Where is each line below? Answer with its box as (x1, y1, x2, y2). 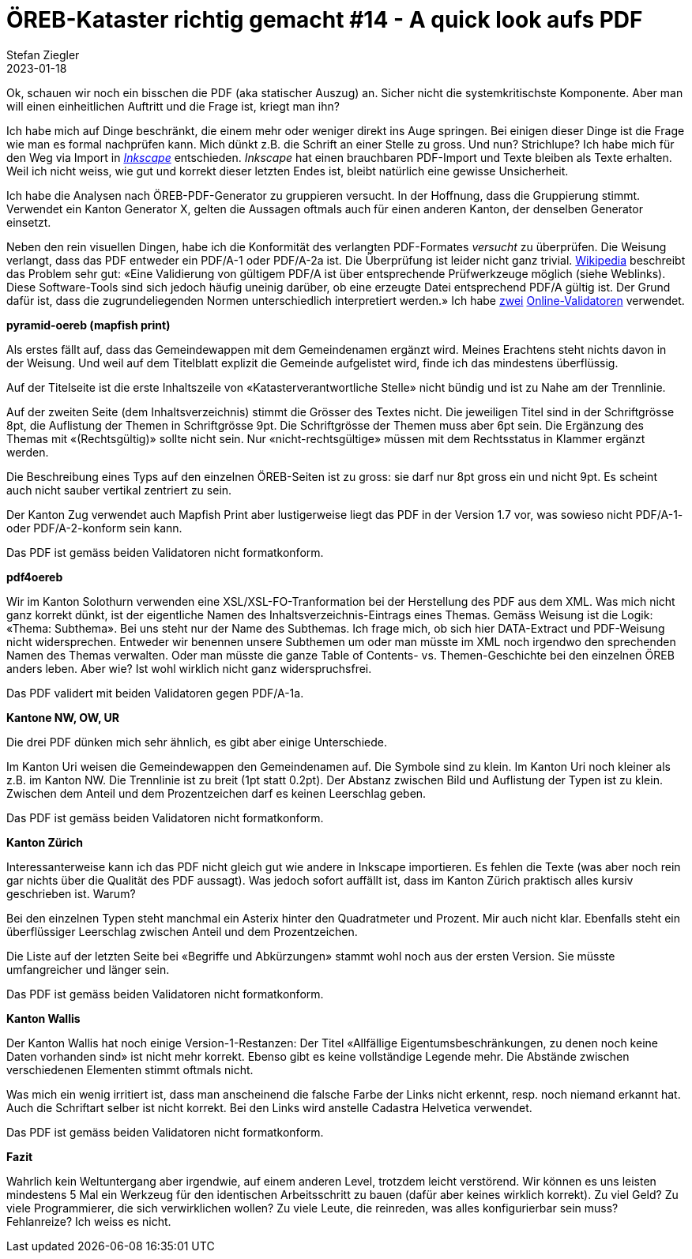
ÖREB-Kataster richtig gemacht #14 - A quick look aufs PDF (6, 6, 643, 33)
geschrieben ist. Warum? (6, 886, 136, 900)
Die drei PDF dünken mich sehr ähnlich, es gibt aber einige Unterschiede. (6, 735, 387, 749)
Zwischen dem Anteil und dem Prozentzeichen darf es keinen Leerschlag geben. (6, 786, 427, 800)
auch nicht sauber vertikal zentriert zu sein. (6, 483, 232, 497)
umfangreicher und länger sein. (6, 962, 170, 976)
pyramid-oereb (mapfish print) (6, 318, 171, 332)
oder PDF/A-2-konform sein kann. (6, 521, 182, 535)
